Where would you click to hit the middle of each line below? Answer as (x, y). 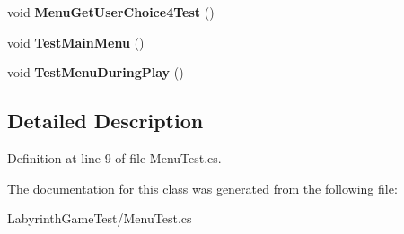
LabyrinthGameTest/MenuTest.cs (100, 218)
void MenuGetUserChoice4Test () (111, 12)
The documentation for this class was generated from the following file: (202, 188)
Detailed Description (105, 121)
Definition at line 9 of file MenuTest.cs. (114, 157)
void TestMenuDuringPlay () (96, 72)
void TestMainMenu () (76, 42)
